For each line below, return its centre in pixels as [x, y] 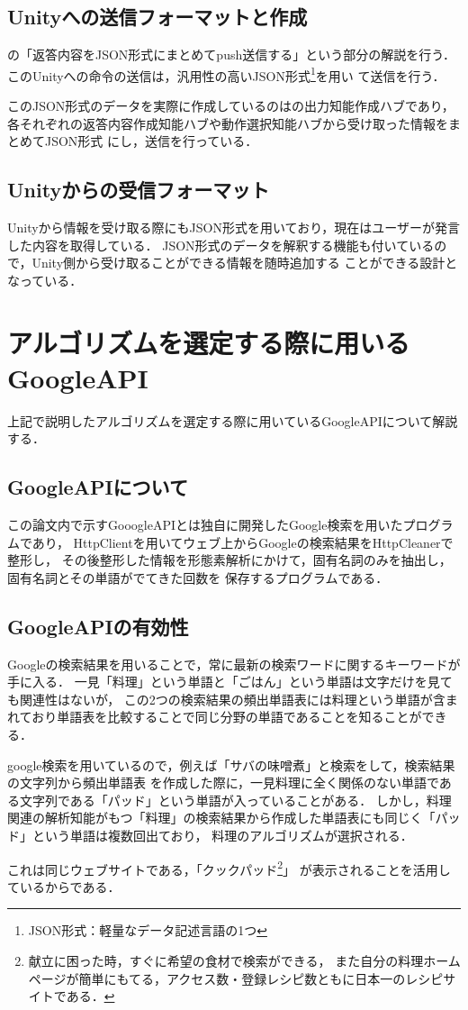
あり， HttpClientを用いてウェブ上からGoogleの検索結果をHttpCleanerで [243, 542]
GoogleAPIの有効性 [98, 626]
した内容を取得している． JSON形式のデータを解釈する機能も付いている [221, 245]
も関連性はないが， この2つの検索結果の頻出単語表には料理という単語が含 [226, 699]
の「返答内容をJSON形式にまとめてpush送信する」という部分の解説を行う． [232, 55]
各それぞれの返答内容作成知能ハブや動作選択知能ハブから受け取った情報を [228, 123]
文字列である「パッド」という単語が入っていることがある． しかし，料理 [235, 800]
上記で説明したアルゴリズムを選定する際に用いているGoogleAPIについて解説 [233, 420]
